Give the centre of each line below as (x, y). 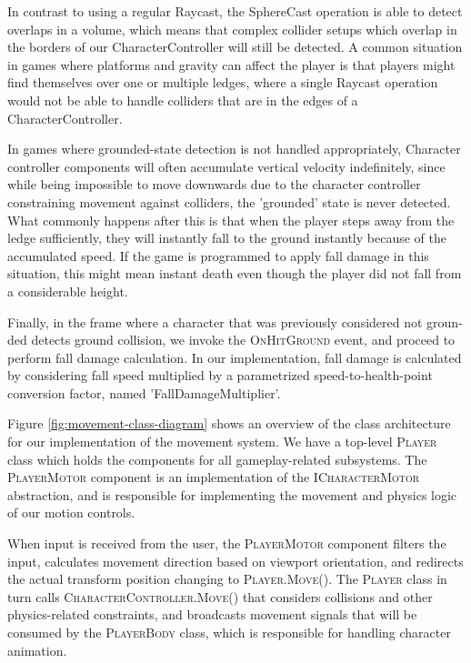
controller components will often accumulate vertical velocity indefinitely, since (226, 166)
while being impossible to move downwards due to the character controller (214, 184)
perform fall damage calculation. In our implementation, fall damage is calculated (235, 357)
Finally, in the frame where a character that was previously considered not (215, 321)
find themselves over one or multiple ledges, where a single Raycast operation (223, 82)
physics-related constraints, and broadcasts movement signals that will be (212, 614)
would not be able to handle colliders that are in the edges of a (183, 100)
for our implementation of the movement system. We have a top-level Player (222, 442)
